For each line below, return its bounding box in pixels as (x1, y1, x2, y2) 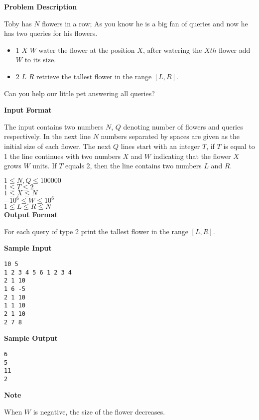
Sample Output (4, 333, 58, 343)
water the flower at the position (38, 44, 135, 55)
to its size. (24, 54, 56, 65)
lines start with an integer (121, 140, 200, 151)
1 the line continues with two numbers (4, 150, 121, 161)
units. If (32, 160, 57, 171)
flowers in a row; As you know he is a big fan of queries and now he (42, 18, 248, 28)
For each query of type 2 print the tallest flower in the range (4, 226, 188, 236)
